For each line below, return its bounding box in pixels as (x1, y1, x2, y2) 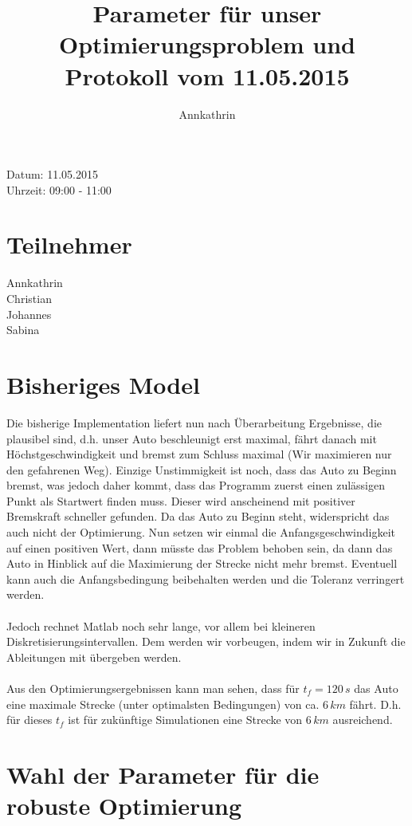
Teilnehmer (6, 228, 132, 261)
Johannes (6, 305, 52, 322)
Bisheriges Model (6, 368, 200, 400)
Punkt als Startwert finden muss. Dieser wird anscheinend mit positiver (6, 492, 355, 509)
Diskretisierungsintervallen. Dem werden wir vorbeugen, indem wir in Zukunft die (6, 633, 406, 650)
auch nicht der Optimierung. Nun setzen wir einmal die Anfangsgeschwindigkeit (6, 524, 396, 541)
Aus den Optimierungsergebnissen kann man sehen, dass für (6, 680, 300, 696)
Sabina (6, 321, 40, 338)
